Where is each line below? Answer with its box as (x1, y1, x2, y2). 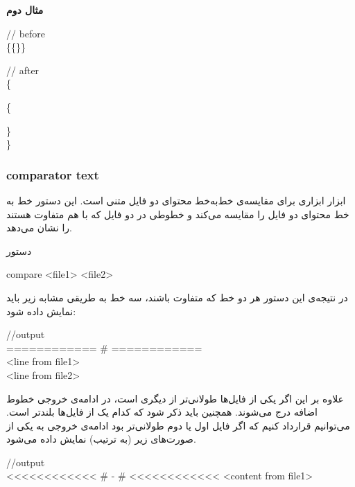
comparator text (6, 166, 99, 183)
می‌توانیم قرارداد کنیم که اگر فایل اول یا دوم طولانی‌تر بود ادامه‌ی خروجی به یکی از (6, 418, 350, 432)
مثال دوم (6, 3, 44, 17)
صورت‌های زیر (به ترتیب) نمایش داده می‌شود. (6, 432, 196, 446)
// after (6, 62, 40, 77)
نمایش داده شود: (6, 303, 76, 318)
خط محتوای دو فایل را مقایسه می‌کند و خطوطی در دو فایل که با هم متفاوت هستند (6, 206, 349, 221)
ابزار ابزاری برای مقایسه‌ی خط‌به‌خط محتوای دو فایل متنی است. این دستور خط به (6, 193, 346, 207)
